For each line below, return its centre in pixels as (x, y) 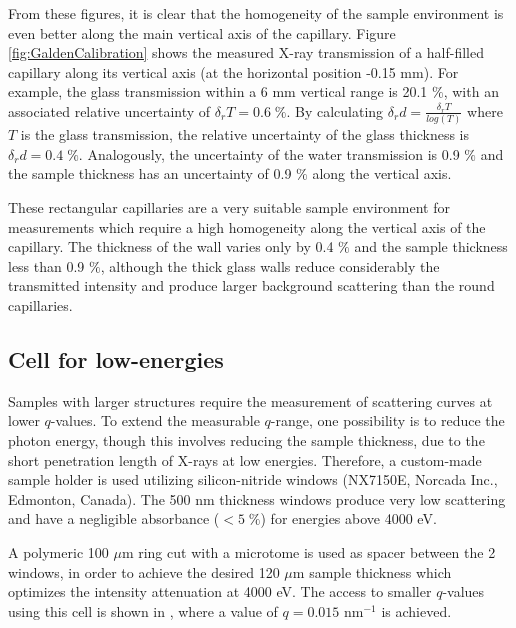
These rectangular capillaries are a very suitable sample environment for (229, 207)
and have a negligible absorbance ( (114, 518)
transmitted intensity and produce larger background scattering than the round (251, 285)
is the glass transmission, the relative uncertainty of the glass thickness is (244, 134)
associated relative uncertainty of (109, 110)
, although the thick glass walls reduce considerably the (270, 265)
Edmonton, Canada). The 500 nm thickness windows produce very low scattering (257, 498)
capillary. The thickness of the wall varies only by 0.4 (171, 246)
